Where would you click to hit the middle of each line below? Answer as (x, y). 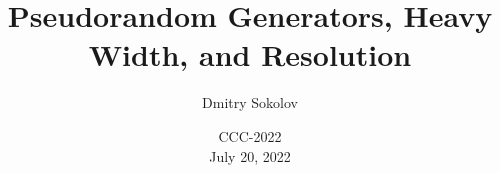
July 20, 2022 (250, 155)
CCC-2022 (250, 135)
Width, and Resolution (250, 54)
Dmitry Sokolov (250, 102)
